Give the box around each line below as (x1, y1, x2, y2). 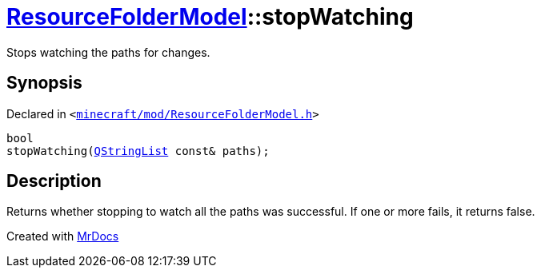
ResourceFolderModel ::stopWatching (6, 3, 414, 30)
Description (6, 171, 102, 192)
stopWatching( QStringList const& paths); (6, 144, 270, 157)
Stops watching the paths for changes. (6, 45, 210, 59)
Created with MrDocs (6, 229, 119, 244)
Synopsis (6, 73, 82, 93)
